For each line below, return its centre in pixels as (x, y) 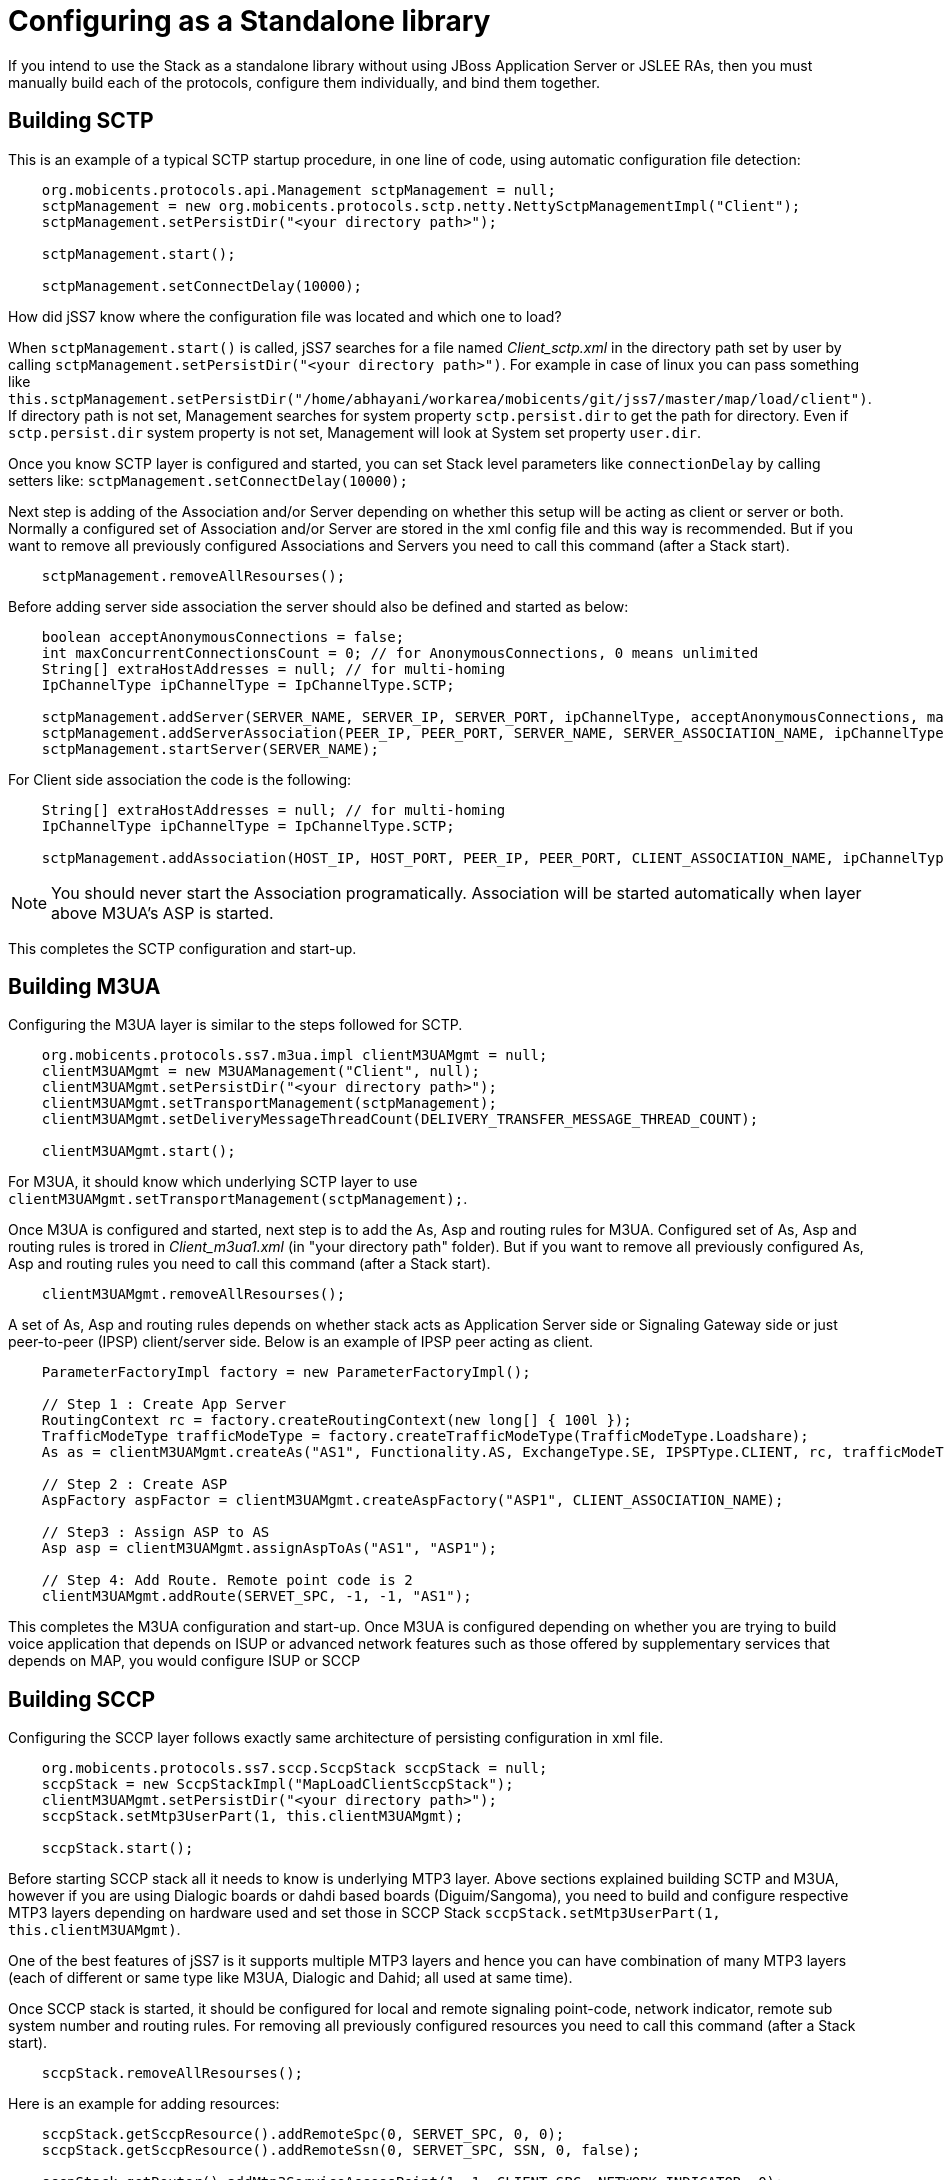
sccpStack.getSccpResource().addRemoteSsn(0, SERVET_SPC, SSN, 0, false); (341, 2150)
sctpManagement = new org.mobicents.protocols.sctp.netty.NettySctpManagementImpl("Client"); (421, 205)
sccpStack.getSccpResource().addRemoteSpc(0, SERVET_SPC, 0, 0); (303, 2134)
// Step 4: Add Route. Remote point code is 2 (227, 1580)
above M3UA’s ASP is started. (162, 912)
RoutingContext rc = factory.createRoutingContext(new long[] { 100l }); (336, 1420)
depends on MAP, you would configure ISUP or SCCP (184, 1661)
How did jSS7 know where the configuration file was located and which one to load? (285, 316)
